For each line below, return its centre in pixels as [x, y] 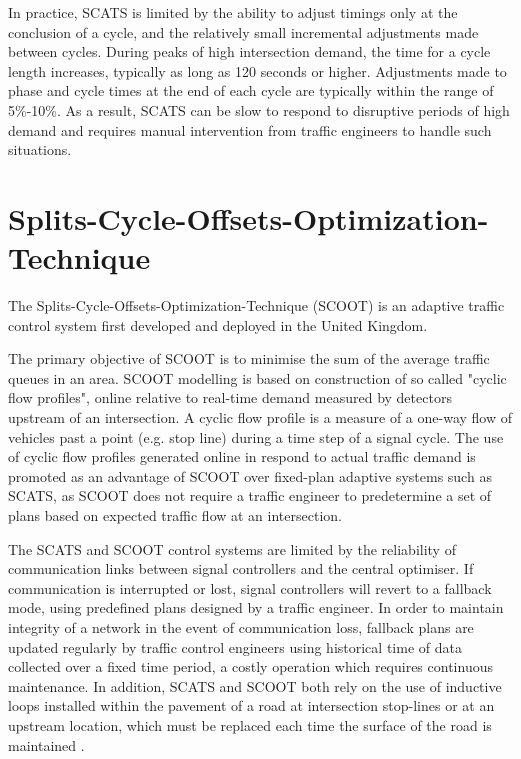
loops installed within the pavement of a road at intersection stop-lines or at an [251, 705]
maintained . [46, 744]
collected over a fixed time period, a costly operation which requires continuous [250, 666]
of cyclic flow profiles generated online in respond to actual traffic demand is [242, 456]
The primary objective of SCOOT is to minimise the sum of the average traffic [249, 358]
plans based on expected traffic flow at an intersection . [175, 515]
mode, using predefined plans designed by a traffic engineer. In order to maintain [256, 607]
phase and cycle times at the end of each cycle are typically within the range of [251, 90]
